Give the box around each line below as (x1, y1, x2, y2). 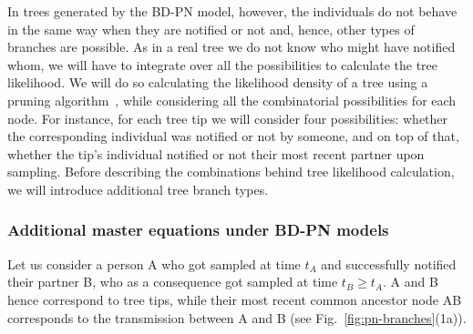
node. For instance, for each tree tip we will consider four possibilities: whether (7, 108, 448, 127)
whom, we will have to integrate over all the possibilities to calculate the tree (7, 55, 438, 74)
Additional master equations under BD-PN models (7, 218, 389, 241)
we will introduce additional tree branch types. (7, 179, 269, 198)
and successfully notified (321, 254, 457, 273)
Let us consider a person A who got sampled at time (7, 254, 301, 273)
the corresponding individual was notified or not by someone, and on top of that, (7, 127, 459, 146)
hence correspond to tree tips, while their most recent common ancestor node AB (7, 289, 462, 309)
